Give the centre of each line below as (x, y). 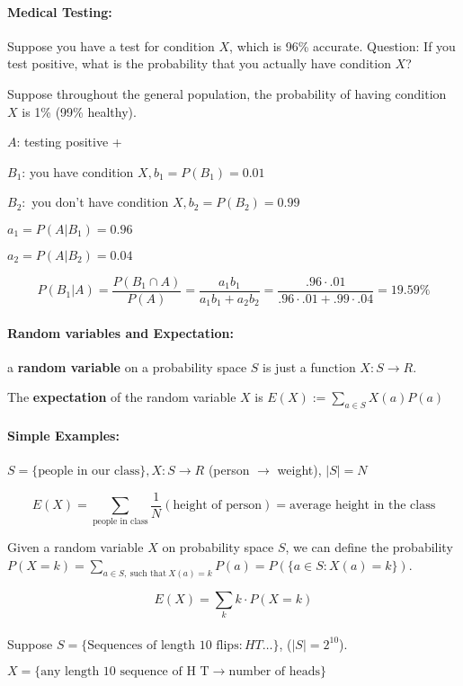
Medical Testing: (60, 11)
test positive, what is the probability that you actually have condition (199, 63)
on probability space (218, 547)
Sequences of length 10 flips (163, 645)
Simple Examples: (63, 435)
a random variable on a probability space (127, 366)
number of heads (275, 672)
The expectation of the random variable (122, 397)
